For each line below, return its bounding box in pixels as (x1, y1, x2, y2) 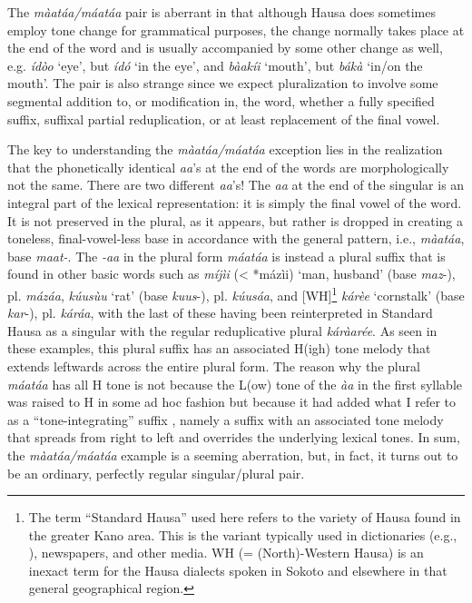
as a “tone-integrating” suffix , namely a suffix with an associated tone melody (7, 410, 444, 429)
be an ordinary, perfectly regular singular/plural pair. (7, 463, 305, 482)
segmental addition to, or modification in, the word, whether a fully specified (7, 91, 435, 110)
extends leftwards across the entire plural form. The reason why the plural (7, 356, 420, 375)
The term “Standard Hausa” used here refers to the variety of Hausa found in (28, 508, 461, 527)
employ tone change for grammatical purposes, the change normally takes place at (7, 20, 465, 39)
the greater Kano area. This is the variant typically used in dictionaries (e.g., (28, 525, 457, 544)
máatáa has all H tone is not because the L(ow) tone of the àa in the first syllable (7, 374, 463, 393)
